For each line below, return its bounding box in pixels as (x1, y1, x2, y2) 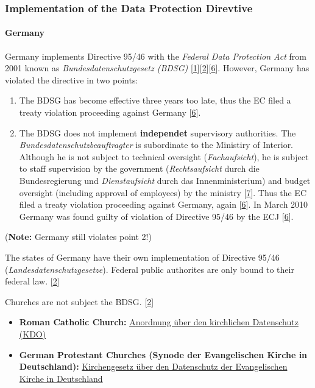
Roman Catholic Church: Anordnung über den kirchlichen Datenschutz (19, 316, 299, 328)
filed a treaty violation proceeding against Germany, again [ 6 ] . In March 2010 (19, 198, 308, 211)
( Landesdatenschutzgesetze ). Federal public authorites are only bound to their (5, 263, 294, 275)
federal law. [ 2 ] (5, 275, 60, 287)
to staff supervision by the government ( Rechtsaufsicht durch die (19, 162, 260, 175)
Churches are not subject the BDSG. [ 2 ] (5, 295, 154, 308)
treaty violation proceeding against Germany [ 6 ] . (19, 106, 201, 119)
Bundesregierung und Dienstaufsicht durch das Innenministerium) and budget (19, 174, 311, 186)
